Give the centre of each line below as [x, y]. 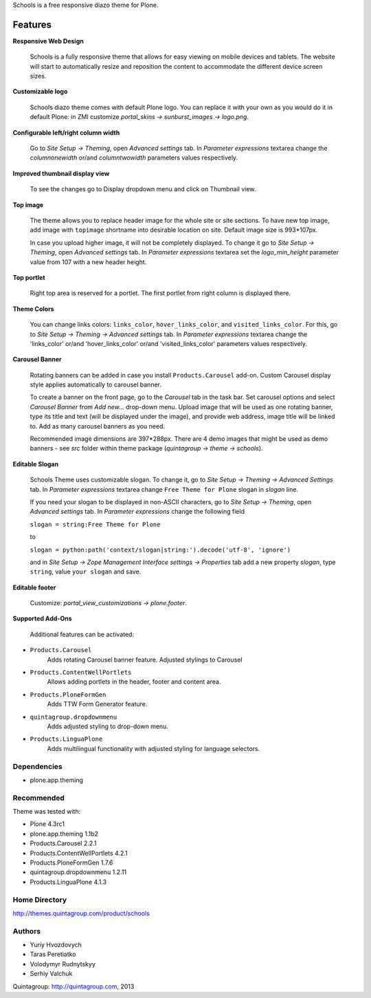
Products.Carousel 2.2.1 [63, 843]
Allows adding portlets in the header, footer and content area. [134, 682]
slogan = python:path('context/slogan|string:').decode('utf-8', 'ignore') [160, 550]
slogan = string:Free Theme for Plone [95, 524]
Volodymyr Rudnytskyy [63, 964]
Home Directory [40, 900]
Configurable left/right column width [66, 132]
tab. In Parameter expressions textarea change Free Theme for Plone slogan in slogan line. [164, 489]
